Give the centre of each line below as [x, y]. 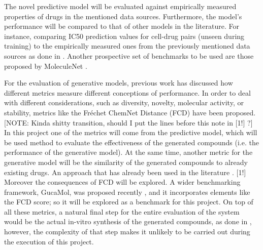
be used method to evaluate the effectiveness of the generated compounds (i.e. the [131, 142]
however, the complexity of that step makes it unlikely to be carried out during [127, 232]
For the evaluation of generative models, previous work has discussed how [119, 83]
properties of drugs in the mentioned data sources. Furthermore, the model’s [123, 16]
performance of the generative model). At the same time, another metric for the [128, 152]
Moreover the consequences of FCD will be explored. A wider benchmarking [122, 182]
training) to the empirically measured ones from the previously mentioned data [127, 46]
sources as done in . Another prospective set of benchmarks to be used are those [129, 55]
